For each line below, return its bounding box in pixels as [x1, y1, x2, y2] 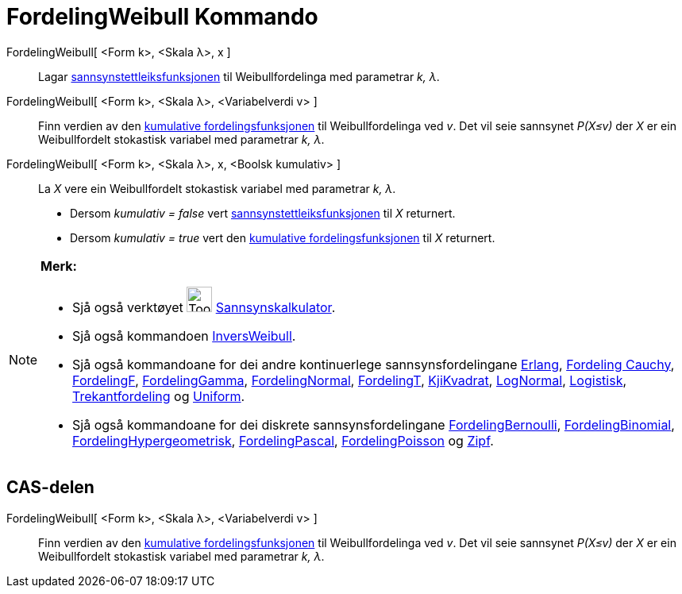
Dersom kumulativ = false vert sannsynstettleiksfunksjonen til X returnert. [70, 206, 456, 220]
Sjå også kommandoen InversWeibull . [72, 327, 296, 344]
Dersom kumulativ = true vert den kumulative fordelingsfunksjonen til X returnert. [70, 230, 495, 245]
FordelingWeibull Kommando [6, 3, 318, 30]
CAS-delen [6, 477, 94, 498]
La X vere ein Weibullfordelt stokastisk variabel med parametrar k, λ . [38, 181, 396, 195]
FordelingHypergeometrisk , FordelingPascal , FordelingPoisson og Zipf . [72, 432, 494, 449]
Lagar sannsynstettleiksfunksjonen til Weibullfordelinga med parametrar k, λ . [38, 69, 440, 83]
